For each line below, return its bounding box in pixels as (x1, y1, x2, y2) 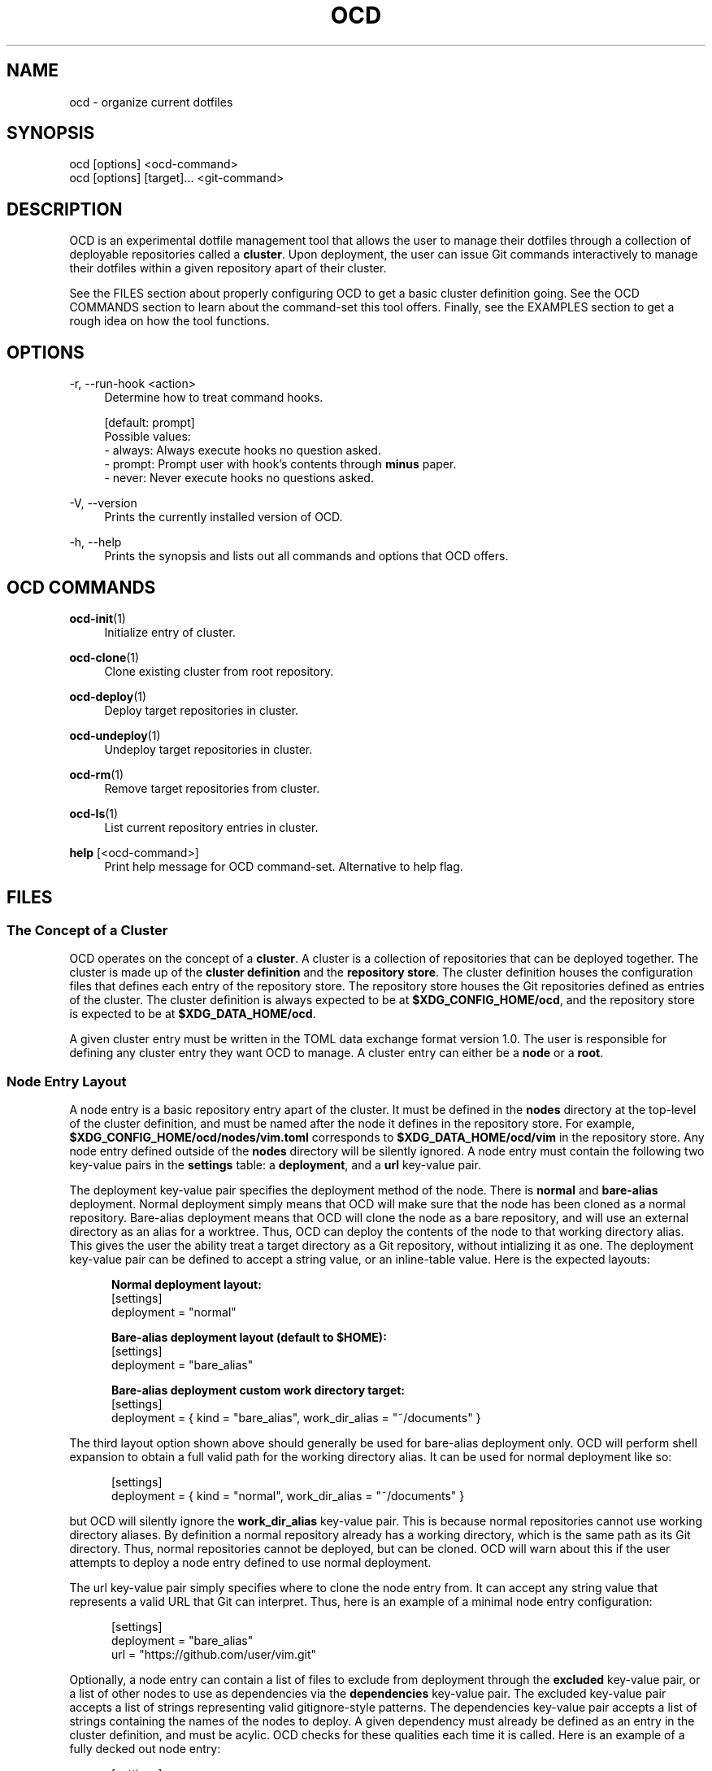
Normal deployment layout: (111, 1277, 262, 1291)
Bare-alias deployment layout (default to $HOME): (111, 1329, 387, 1344)
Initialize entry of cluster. (104, 624, 236, 639)
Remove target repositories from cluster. (104, 781, 320, 795)
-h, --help (69, 535, 122, 550)
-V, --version (69, 496, 137, 511)
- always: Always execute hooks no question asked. (104, 443, 381, 458)
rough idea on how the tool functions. (69, 314, 270, 329)
